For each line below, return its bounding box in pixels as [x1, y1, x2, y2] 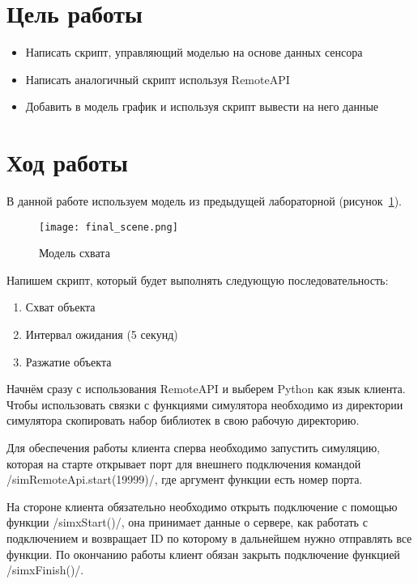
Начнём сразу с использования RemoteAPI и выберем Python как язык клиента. [6, 380, 406, 397]
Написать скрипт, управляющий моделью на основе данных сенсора [25, 44, 363, 61]
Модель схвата [39, 244, 110, 261]
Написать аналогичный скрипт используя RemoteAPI [25, 70, 290, 87]
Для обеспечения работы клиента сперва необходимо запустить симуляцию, [6, 439, 381, 456]
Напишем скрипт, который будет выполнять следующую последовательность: [6, 271, 389, 288]
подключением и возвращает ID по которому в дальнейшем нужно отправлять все [6, 530, 412, 546]
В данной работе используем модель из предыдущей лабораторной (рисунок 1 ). [6, 193, 402, 209]
